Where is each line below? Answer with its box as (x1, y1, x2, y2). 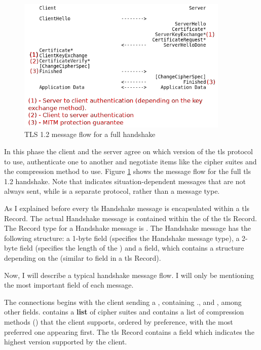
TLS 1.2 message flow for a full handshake (24, 129, 156, 139)
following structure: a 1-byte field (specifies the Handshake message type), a (4, 232, 240, 243)
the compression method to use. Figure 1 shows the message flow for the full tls (4, 166, 251, 177)
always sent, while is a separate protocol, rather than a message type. (4, 186, 220, 196)
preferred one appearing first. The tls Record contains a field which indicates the (4, 326, 254, 337)
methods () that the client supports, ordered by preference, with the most (4, 316, 233, 327)
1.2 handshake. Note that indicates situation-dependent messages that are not (4, 176, 246, 186)
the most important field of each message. (4, 279, 134, 290)
